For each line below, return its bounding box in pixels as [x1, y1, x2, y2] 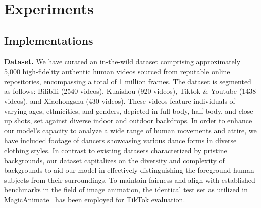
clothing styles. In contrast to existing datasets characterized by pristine [4, 145, 227, 155]
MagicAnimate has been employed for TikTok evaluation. [4, 194, 185, 204]
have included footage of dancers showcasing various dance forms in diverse [4, 135, 237, 146]
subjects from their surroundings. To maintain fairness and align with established [4, 174, 255, 185]
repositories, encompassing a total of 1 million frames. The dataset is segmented [4, 76, 251, 86]
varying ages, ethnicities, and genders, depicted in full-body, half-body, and [4, 105, 237, 116]
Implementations [4, 32, 93, 48]
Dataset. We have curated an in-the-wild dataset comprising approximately [4, 56, 241, 66]
